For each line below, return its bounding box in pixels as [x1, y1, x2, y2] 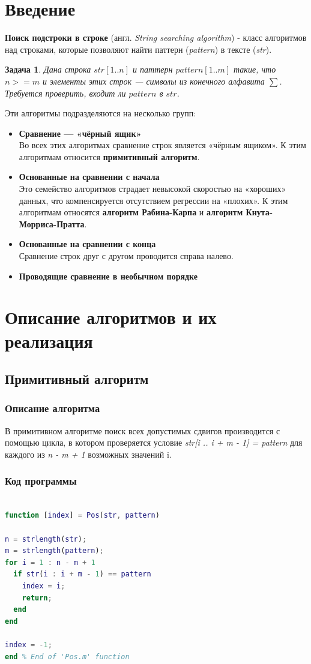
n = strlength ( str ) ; [5, 534, 87, 543]
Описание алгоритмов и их [5, 305, 217, 329]
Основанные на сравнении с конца [19, 238, 156, 250]
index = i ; [22, 581, 65, 590]
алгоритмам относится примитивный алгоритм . [19, 150, 200, 163]
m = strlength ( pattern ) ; [5, 546, 104, 555]
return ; [22, 593, 52, 602]
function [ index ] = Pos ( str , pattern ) [5, 511, 160, 520]
